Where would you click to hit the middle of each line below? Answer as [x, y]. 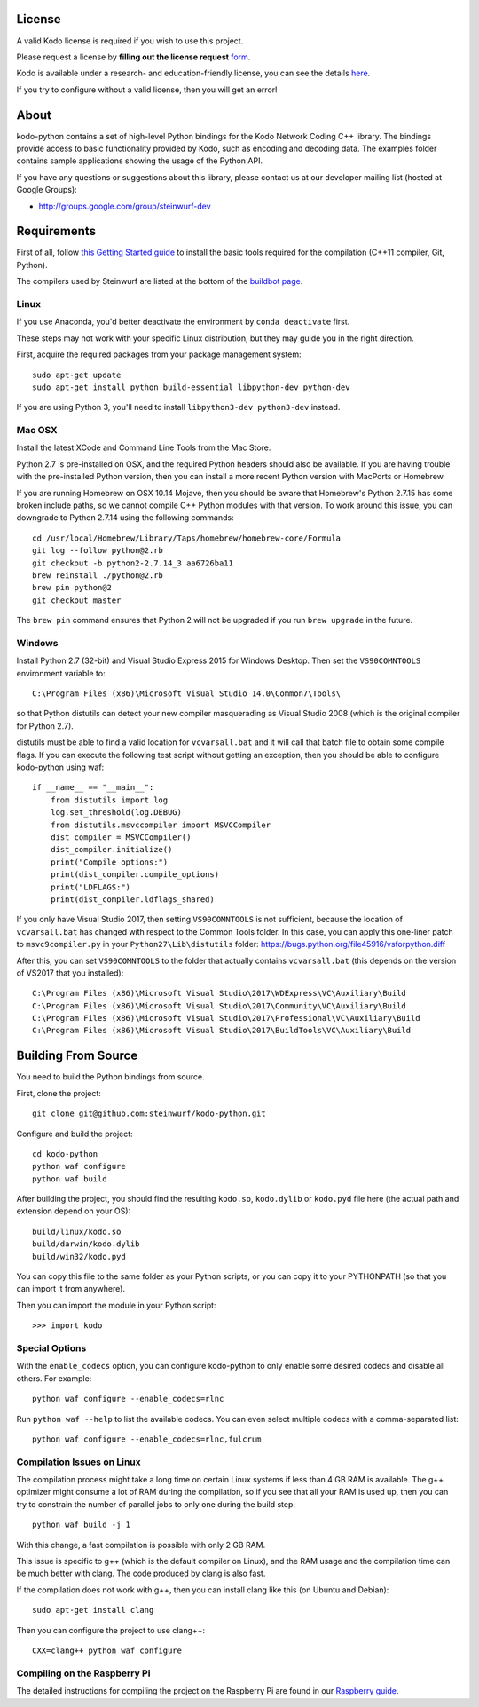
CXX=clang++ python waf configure [107, 1650]
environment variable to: [61, 673]
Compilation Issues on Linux [79, 1462]
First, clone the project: [59, 1093]
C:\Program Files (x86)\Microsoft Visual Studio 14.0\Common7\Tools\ [187, 694]
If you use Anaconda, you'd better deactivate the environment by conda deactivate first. [183, 322]
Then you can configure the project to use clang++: [111, 1630]
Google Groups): [47, 190]
